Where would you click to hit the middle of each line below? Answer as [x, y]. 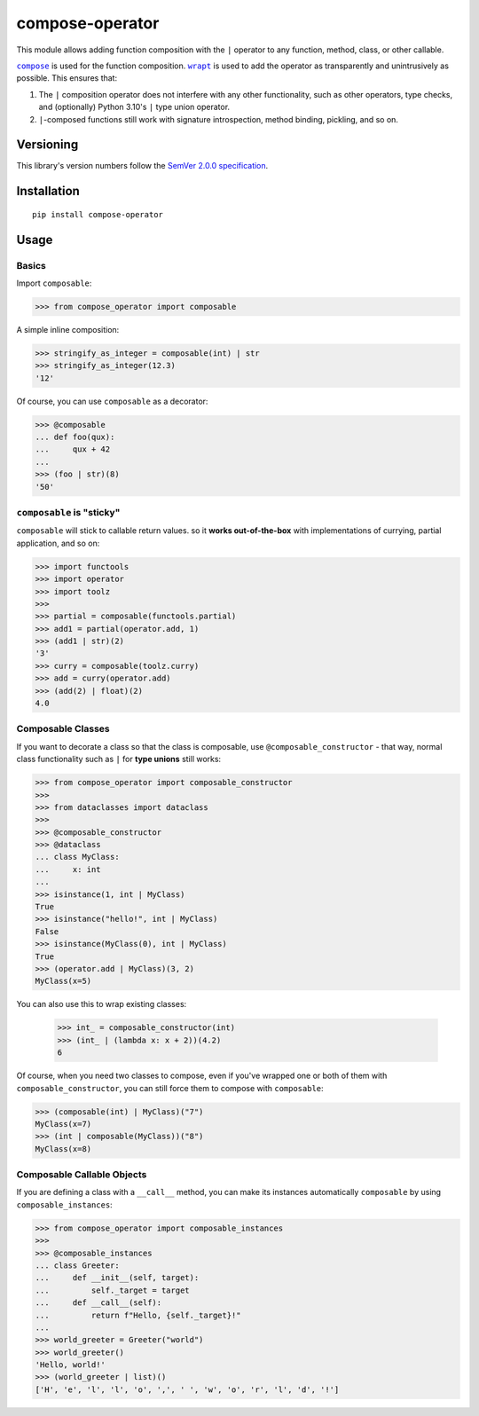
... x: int [68, 869]
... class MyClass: [77, 857]
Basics [31, 265]
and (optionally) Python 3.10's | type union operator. [134, 107]
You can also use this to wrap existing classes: [102, 1004]
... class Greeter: [77, 1265]
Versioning [47, 145]
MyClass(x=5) [63, 981]
